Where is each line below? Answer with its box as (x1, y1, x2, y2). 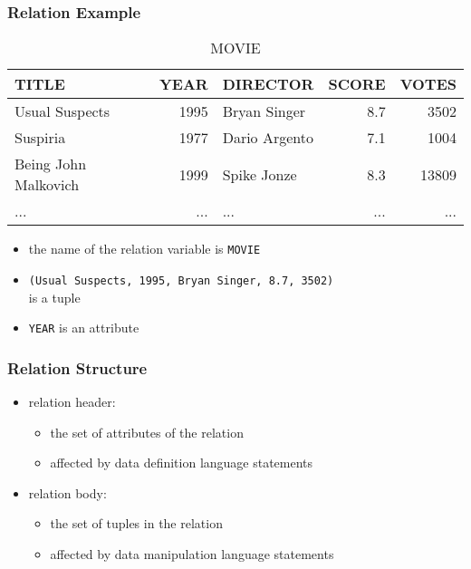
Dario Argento (222, 127, 313, 149)
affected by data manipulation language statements (50, 544, 334, 563)
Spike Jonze (222, 163, 297, 185)
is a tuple (28, 287, 81, 306)
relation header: (28, 392, 116, 410)
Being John (14, 153, 87, 175)
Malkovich (14, 174, 80, 196)
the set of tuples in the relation (50, 514, 223, 533)
